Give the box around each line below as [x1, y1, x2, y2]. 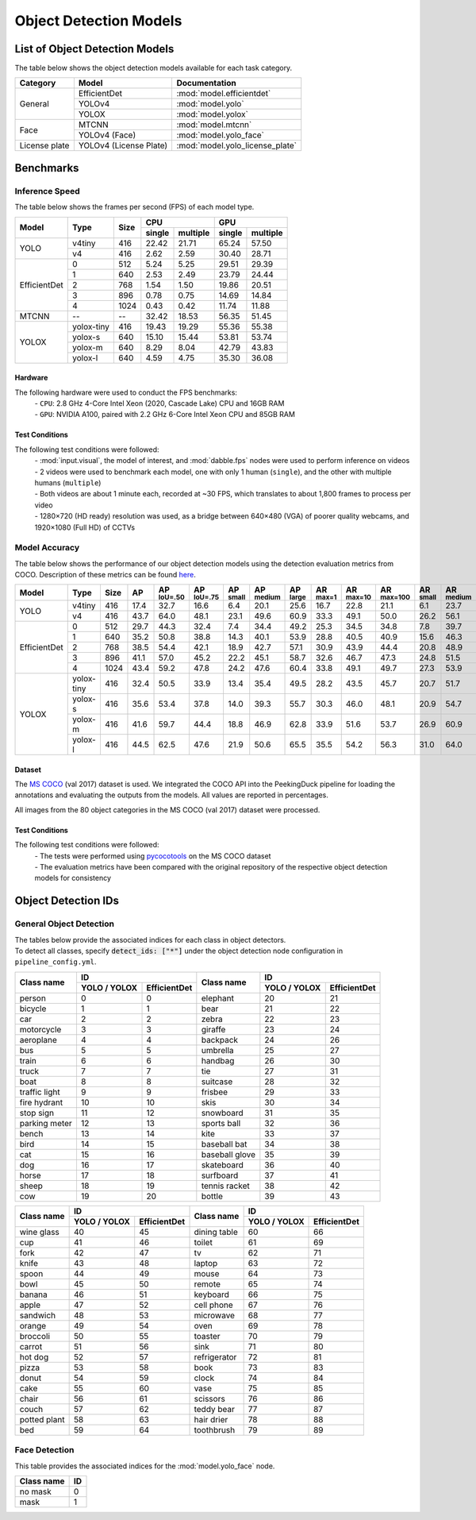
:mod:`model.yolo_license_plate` [176, 140, 297, 151]
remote [194, 1279, 221, 1290]
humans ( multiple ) [34, 477, 102, 488]
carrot [19, 1341, 43, 1352]
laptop [194, 1257, 218, 1268]
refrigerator [194, 1351, 237, 1362]
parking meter [19, 1117, 73, 1128]
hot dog [19, 1351, 49, 1362]
